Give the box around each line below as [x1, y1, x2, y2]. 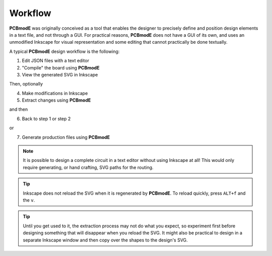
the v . [23, 197, 35, 203]
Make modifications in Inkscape [22, 90, 88, 96]
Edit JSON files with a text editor [22, 58, 89, 64]
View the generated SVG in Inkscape [22, 71, 98, 77]
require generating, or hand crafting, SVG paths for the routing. [23, 164, 154, 170]
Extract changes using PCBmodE [22, 97, 91, 103]
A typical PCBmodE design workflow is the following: [9, 48, 120, 54]
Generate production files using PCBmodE [22, 134, 110, 140]
